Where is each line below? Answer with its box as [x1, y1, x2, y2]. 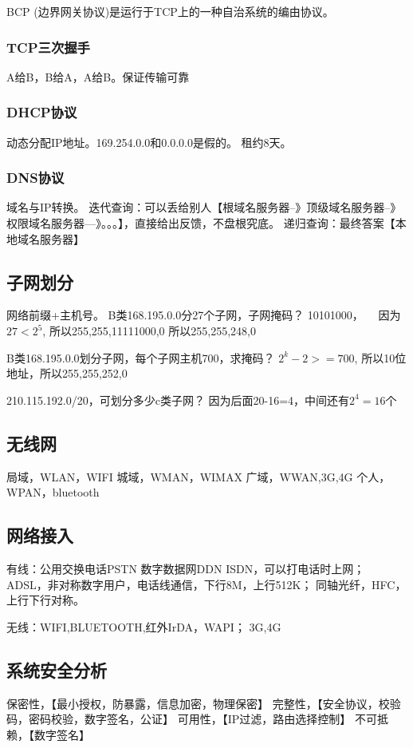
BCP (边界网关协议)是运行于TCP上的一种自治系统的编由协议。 [6, 3, 334, 19]
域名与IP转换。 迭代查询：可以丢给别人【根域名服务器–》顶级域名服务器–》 [6, 199, 402, 216]
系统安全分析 [6, 657, 107, 682]
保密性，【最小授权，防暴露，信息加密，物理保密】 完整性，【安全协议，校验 [6, 695, 401, 711]
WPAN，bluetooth [6, 484, 100, 501]
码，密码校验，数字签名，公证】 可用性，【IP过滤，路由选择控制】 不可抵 [6, 710, 388, 727]
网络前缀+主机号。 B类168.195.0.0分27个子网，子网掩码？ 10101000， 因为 [6, 307, 401, 323]
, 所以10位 [354, 349, 407, 366]
